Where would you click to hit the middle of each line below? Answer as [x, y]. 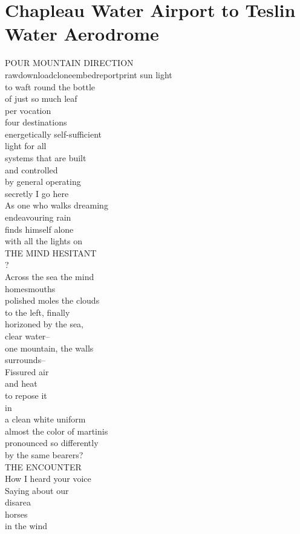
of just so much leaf [41, 98]
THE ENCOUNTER [43, 466]
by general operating [43, 182]
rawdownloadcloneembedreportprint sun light [89, 74]
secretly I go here [37, 193]
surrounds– [25, 360]
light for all [26, 146]
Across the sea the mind [50, 276]
